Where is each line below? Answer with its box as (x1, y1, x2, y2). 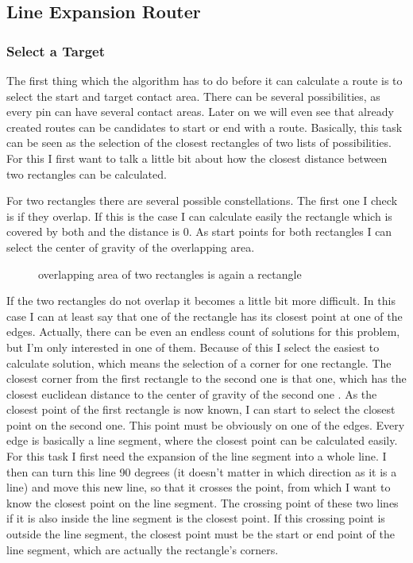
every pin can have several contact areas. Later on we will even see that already (6, 103, 394, 120)
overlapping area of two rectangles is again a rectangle (38, 265, 302, 282)
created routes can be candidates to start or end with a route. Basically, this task (6, 118, 403, 135)
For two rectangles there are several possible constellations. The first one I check (6, 192, 398, 209)
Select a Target (6, 40, 106, 60)
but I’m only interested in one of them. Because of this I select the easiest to (6, 338, 380, 355)
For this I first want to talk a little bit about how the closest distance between (6, 149, 388, 166)
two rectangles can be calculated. (6, 165, 167, 182)
